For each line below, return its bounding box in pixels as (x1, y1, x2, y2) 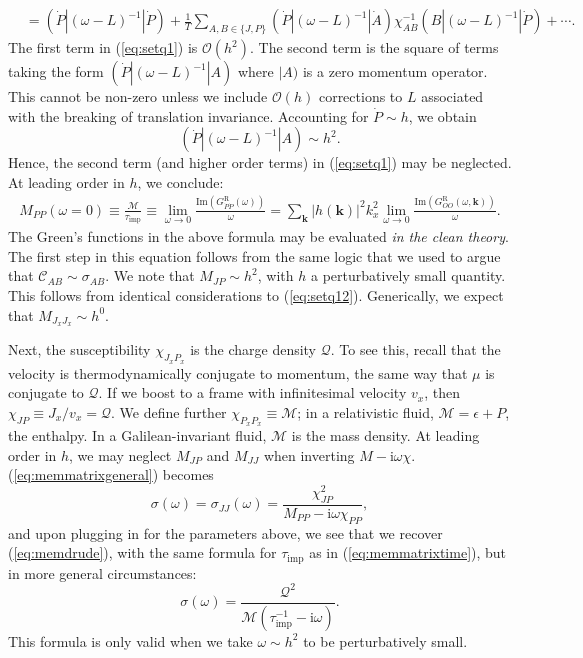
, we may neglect (69, 444, 172, 465)
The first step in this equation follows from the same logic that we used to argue (8, 245, 501, 266)
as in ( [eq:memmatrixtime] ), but (309, 542, 507, 563)
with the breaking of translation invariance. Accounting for (8, 105, 369, 126)
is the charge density (190, 339, 317, 360)
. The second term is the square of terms (250, 37, 499, 58)
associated (421, 86, 484, 107)
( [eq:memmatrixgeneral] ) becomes (8, 464, 214, 485)
